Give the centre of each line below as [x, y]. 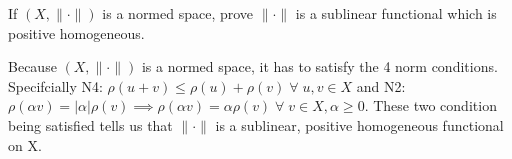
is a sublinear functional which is [396, 13]
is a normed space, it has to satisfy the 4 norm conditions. [319, 66]
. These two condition [430, 105]
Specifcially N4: [55, 85]
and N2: [381, 85]
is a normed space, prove [178, 13]
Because [32, 66]
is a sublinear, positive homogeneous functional [359, 124]
